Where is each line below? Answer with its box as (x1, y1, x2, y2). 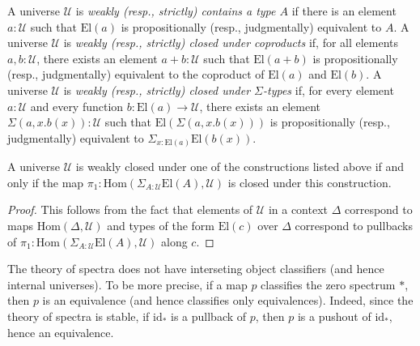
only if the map (7, 173, 84, 190)
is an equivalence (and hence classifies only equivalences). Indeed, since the (42, 292, 414, 309)
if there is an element (291, 2, 397, 19)
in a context (268, 201, 328, 218)
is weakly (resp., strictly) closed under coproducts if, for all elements (63, 34, 399, 51)
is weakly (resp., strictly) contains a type (75, 2, 276, 19)
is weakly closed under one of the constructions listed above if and (75, 158, 405, 175)
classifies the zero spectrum (261, 276, 396, 293)
